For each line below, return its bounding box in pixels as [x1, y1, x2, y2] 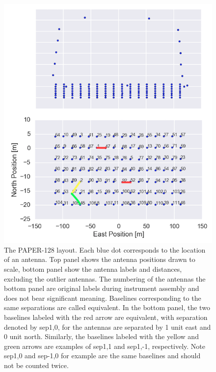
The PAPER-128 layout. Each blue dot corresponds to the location [4, 244, 206, 255]
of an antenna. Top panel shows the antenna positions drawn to [4, 254, 195, 264]
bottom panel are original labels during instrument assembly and [4, 283, 199, 293]
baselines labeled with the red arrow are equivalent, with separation [4, 312, 208, 322]
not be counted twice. [4, 360, 69, 370]
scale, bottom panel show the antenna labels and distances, [4, 264, 182, 274]
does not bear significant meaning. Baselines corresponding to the [4, 292, 201, 303]
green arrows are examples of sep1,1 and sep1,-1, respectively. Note [4, 341, 206, 351]
